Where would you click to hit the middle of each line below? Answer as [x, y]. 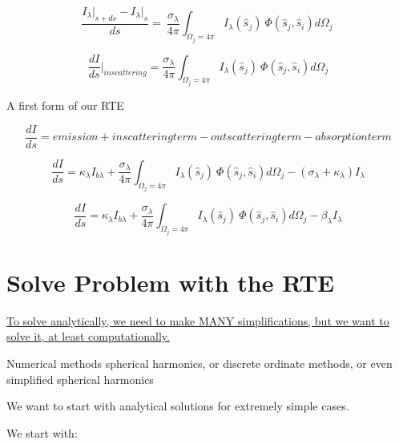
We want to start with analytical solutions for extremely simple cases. [178, 406]
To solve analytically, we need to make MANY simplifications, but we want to [198, 320]
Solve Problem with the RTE [171, 282]
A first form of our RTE [65, 105]
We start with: [42, 432]
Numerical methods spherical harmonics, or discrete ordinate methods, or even [199, 363]
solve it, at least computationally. [88, 336]
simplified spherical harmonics [80, 379]
